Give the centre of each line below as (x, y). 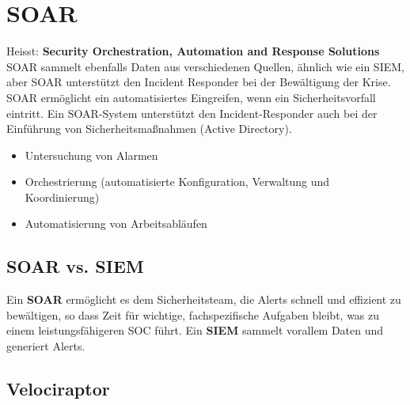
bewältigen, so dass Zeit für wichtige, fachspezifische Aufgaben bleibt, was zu (193, 314)
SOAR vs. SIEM (75, 266)
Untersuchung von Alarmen (91, 155)
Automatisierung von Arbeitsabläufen (116, 223)
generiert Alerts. (46, 346)
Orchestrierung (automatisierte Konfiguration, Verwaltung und (177, 182)
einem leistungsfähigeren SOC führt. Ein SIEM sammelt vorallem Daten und (195, 330)
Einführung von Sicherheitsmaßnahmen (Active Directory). (149, 129)
